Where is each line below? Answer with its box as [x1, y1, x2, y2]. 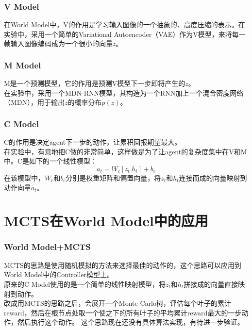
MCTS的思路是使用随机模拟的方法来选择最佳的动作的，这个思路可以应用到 [4, 260, 241, 270]
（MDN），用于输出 [4, 97, 65, 107]
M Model [4, 59, 41, 71]
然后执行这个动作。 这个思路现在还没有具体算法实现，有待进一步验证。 [17, 317, 244, 327]
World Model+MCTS [4, 241, 91, 253]
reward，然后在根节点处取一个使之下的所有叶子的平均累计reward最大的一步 [4, 307, 242, 317]
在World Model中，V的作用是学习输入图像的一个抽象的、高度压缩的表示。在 [4, 19, 245, 30]
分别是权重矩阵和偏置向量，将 [66, 173, 161, 182]
